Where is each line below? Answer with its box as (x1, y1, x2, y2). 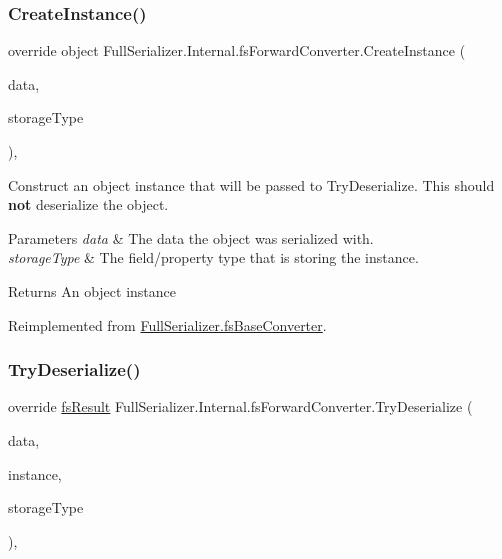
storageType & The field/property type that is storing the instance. (8, 247, 419, 268)
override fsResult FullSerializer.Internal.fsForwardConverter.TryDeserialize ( (8, 396, 473, 417)
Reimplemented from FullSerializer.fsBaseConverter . (8, 314, 327, 335)
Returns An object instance (8, 280, 177, 301)
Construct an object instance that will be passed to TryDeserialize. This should (8, 174, 495, 195)
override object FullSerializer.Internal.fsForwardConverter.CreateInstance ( (8, 40, 466, 61)
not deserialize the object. (8, 194, 169, 215)
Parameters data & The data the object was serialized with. (8, 227, 374, 248)
